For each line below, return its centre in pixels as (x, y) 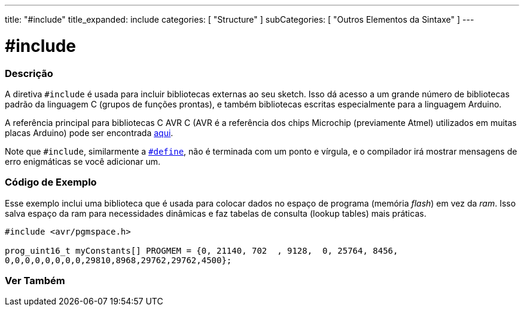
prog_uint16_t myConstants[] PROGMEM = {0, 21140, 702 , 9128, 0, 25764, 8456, (202, 250)
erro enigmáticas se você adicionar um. (83, 161)
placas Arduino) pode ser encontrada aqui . (89, 133)
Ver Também (35, 281)
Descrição (29, 73)
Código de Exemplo (51, 182)
